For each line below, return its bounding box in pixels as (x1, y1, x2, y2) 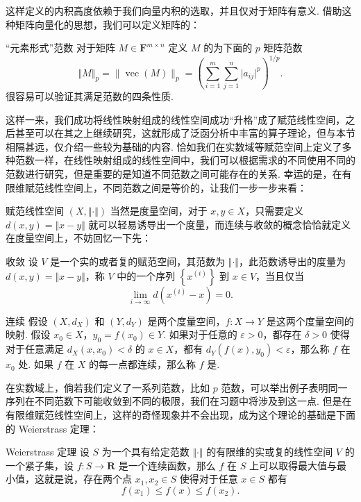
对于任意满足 (6, 342, 64, 356)
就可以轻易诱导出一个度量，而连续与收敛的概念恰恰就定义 (88, 217, 351, 231)
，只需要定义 (245, 203, 304, 218)
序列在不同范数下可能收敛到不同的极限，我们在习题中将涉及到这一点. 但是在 (6, 394, 352, 408)
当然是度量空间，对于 (110, 203, 208, 218)
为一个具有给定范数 (101, 444, 190, 459)
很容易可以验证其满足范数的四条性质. (6, 89, 174, 103)
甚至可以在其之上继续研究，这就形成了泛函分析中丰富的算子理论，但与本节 (15, 126, 355, 140)
